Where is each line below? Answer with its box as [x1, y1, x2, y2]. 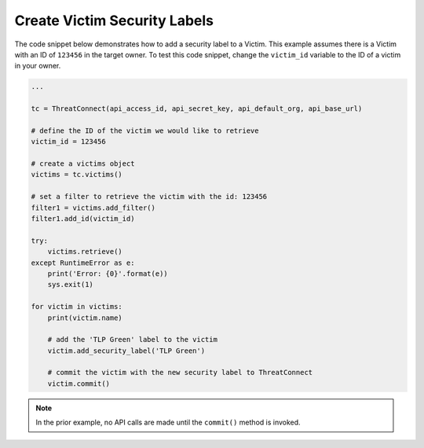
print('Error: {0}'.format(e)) [47, 269, 168, 278]
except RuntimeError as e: [31, 258, 135, 267]
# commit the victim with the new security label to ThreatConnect [47, 368, 313, 377]
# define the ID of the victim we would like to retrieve [31, 126, 259, 135]
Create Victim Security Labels [14, 12, 214, 29]
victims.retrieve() [47, 248, 123, 256]
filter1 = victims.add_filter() [31, 203, 156, 212]
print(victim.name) [47, 313, 123, 322]
